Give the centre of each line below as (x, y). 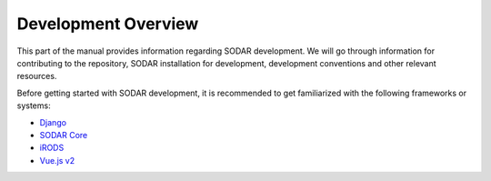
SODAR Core (64, 135)
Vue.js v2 (57, 160)
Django (53, 122)
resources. (37, 76)
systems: (34, 106)
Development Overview (108, 24)
